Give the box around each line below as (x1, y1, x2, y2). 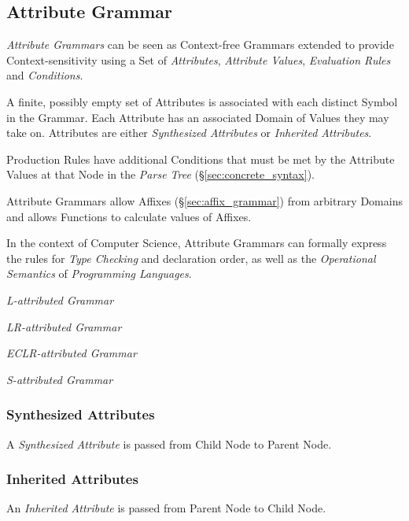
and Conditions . (6, 67, 83, 83)
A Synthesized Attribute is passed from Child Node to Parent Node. (6, 435, 332, 452)
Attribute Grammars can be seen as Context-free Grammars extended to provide (6, 36, 394, 53)
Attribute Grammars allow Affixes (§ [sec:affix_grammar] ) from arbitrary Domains (6, 192, 403, 209)
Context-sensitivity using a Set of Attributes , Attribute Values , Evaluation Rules (6, 51, 391, 68)
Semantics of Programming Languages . (6, 265, 192, 282)
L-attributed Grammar (6, 291, 114, 308)
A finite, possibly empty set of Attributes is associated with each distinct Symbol (6, 93, 398, 109)
